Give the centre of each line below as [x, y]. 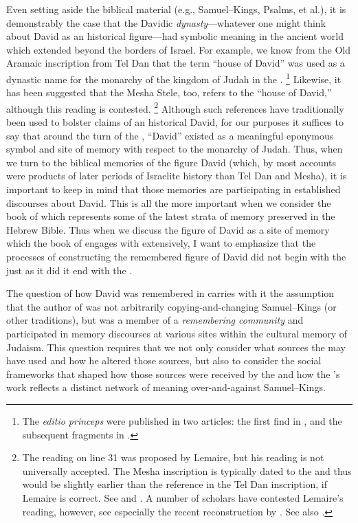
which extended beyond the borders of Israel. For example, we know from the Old [179, 49]
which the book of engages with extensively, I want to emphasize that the [161, 243]
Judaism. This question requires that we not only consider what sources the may [176, 347]
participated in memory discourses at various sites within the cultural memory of [177, 333]
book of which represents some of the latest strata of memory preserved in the [171, 216]
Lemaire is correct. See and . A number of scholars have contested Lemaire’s [183, 497]
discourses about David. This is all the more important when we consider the [169, 202]
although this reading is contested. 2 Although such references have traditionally [175, 107]
